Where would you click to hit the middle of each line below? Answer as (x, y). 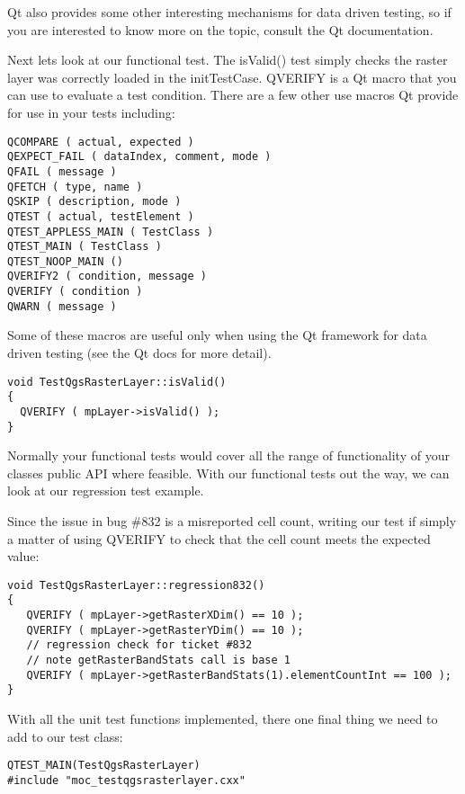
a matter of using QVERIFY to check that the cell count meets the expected (219, 538)
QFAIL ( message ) (62, 171)
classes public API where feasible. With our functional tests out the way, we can (228, 473)
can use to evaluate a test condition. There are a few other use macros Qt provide (233, 95)
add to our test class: (65, 736)
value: (23, 556)
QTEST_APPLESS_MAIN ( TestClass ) (111, 232)
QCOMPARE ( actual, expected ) (101, 142)
